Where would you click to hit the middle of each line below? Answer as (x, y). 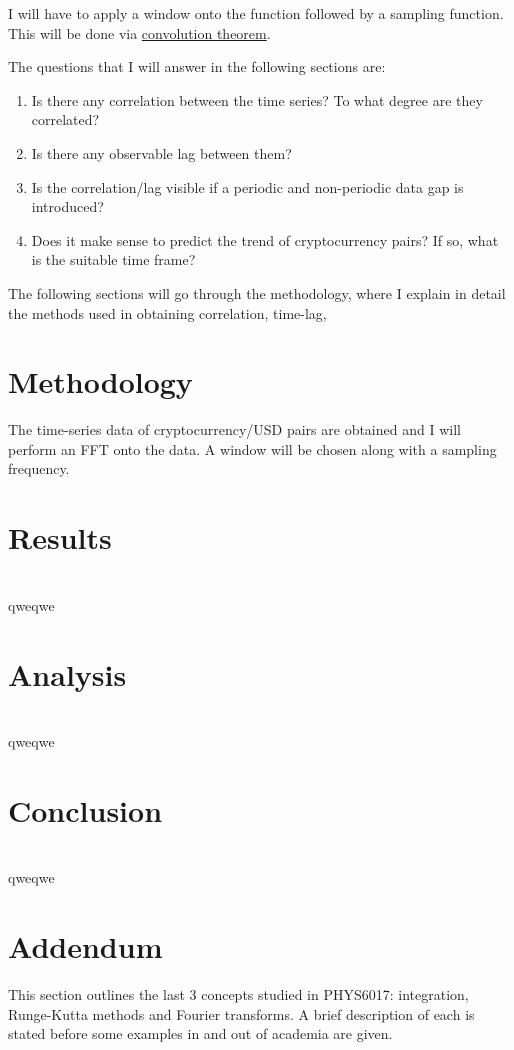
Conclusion (85, 809)
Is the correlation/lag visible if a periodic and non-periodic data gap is (247, 186)
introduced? (67, 206)
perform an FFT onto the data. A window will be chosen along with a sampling (252, 448)
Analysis (67, 673)
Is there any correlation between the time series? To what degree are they (257, 99)
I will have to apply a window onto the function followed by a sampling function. (256, 13)
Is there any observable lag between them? (161, 152)
